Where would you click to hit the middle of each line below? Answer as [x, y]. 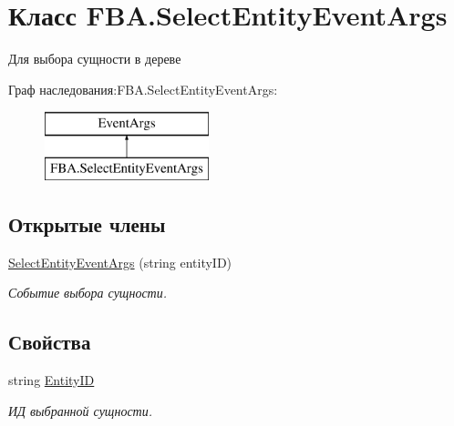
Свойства [50, 342]
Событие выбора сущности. [88, 293]
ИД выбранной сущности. [80, 410]
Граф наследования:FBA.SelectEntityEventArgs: [143, 89]
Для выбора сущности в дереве [95, 59]
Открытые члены [87, 223]
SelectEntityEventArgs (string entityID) [120, 262]
